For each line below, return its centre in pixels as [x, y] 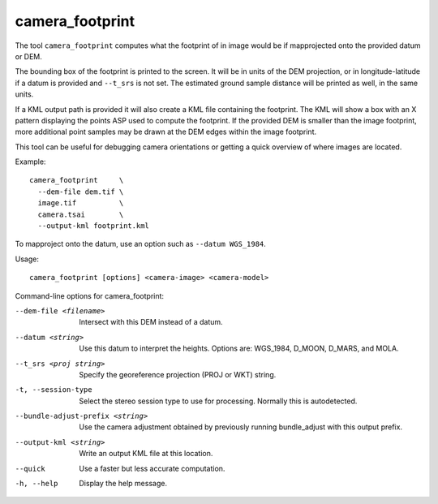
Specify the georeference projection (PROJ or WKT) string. [178, 374]
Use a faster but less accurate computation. [152, 468]
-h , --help [36, 484]
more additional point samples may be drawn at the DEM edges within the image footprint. [166, 132]
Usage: [27, 259]
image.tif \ [81, 203]
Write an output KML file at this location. [146, 454]
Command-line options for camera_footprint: [90, 295]
